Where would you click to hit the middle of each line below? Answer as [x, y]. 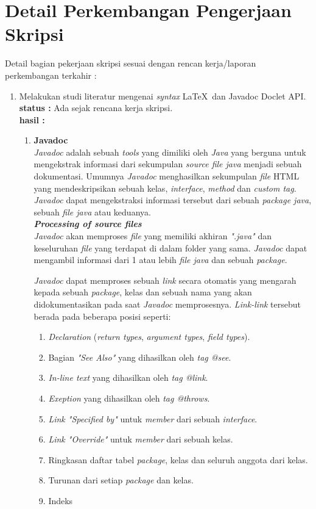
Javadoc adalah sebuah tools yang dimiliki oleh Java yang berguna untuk [170, 152]
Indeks [61, 500]
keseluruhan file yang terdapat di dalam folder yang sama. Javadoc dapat [170, 247]
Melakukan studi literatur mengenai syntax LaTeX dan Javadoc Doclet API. [163, 96]
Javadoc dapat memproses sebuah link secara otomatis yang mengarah [165, 280]
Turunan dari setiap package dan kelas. [121, 480]
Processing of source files [88, 224]
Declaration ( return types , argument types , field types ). [149, 337]
